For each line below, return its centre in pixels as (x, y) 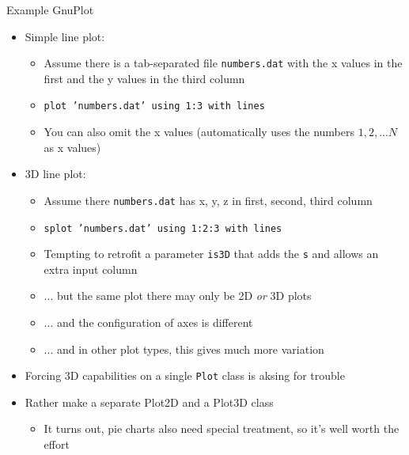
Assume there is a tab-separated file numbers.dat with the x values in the (223, 63)
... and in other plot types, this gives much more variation (184, 349)
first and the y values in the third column (144, 78)
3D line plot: (55, 174)
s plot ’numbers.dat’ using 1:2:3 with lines (163, 228)
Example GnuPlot (50, 9)
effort (57, 444)
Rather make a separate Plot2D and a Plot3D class (149, 402)
